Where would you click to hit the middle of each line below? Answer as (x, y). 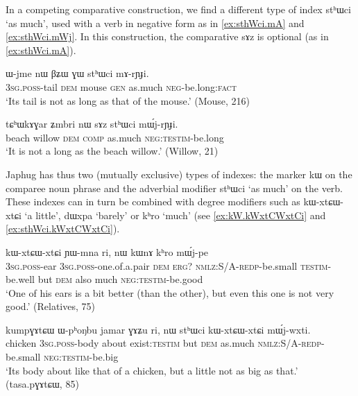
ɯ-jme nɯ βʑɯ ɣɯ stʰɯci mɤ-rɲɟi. (77, 73)
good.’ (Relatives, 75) (50, 306)
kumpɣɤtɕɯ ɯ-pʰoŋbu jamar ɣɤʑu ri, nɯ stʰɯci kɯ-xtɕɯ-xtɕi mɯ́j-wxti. (158, 329)
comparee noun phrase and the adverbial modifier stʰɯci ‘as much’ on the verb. (174, 188)
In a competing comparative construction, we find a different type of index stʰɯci (178, 9)
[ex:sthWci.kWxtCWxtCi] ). (63, 229)
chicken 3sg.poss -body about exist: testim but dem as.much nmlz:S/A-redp (163, 343)
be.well (20, 279)
